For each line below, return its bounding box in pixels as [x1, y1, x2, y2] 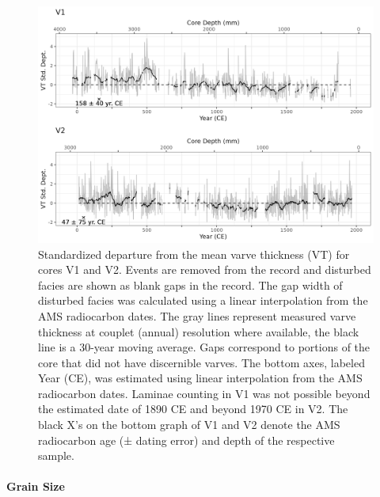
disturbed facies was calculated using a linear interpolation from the [38, 292, 368, 309]
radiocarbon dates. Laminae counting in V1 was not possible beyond [38, 385, 370, 401]
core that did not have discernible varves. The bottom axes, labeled [38, 354, 365, 370]
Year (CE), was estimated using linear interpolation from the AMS [38, 370, 363, 386]
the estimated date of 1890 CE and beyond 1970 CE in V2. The [38, 400, 348, 417]
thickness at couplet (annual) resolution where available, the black [38, 323, 359, 340]
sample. [38, 447, 74, 464]
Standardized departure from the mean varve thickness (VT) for [38, 245, 350, 262]
